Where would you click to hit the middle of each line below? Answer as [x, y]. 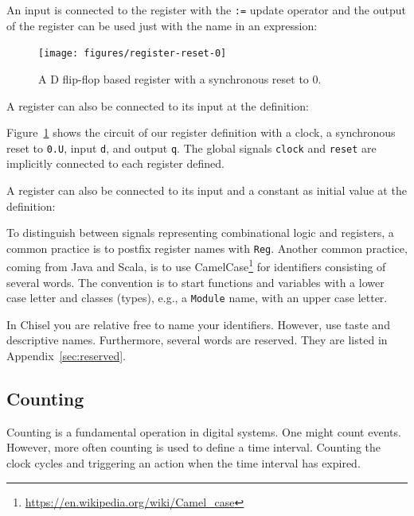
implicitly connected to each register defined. [115, 163]
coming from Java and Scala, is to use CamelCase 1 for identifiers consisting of [196, 266]
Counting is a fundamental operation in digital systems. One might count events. [204, 431]
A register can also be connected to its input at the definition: [158, 105]
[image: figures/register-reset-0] [133, 54]
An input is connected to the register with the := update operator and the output [206, 10]
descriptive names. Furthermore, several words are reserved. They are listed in [197, 340]
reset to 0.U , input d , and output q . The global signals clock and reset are [191, 147]
